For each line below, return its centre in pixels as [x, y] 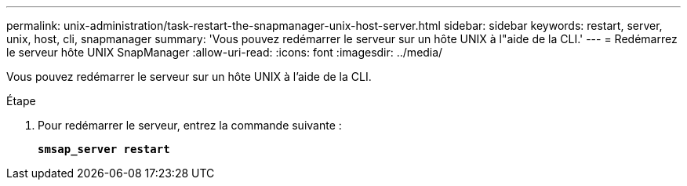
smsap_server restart [104, 149]
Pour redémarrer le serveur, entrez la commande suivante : [190, 125]
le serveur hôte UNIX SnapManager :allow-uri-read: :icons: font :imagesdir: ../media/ [225, 52]
